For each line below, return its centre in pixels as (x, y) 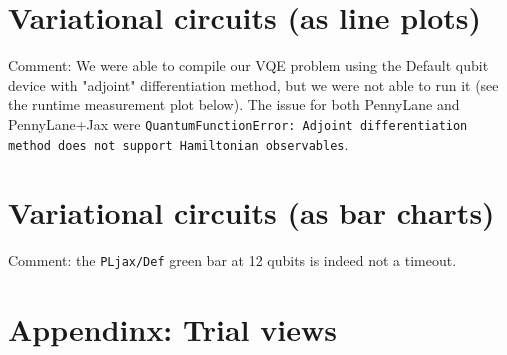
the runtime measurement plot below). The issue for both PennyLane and (234, 104)
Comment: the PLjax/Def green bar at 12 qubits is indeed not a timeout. (232, 260)
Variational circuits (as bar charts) (251, 212)
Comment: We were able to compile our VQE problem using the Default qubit (248, 65)
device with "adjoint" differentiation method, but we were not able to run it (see (253, 84)
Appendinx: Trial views (172, 329)
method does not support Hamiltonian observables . (178, 143)
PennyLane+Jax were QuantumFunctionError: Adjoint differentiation (238, 123)
